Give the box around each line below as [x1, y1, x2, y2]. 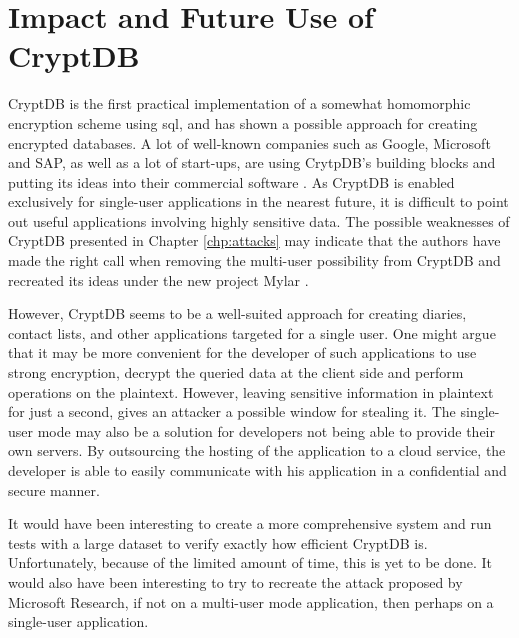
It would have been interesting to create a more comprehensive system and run [8, 513, 492, 534]
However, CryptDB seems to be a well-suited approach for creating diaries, [8, 303, 467, 324]
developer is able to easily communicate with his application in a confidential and [8, 460, 507, 480]
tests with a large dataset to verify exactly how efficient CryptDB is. [8, 532, 428, 553]
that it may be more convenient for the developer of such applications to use [8, 342, 477, 363]
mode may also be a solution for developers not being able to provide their [37, 420, 496, 441]
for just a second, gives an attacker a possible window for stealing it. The [8, 401, 456, 422]
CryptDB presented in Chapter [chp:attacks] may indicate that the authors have [8, 230, 501, 251]
